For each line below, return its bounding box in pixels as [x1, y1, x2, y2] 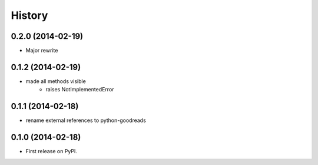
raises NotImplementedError [45, 86, 114, 93]
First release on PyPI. [25, 148, 78, 155]
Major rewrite [25, 47, 58, 54]
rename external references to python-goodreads [25, 117, 147, 124]
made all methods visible [25, 77, 87, 85]
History [11, 9, 48, 22]
